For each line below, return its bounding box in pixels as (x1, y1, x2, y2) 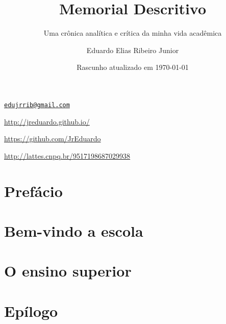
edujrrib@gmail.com (4, 101, 70, 109)
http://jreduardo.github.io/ (4, 116, 90, 127)
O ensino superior (4, 260, 132, 281)
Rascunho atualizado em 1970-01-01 (77, 62, 189, 72)
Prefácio (4, 180, 63, 201)
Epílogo (4, 300, 58, 321)
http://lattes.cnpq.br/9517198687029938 (4, 150, 131, 161)
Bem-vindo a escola (4, 220, 143, 241)
